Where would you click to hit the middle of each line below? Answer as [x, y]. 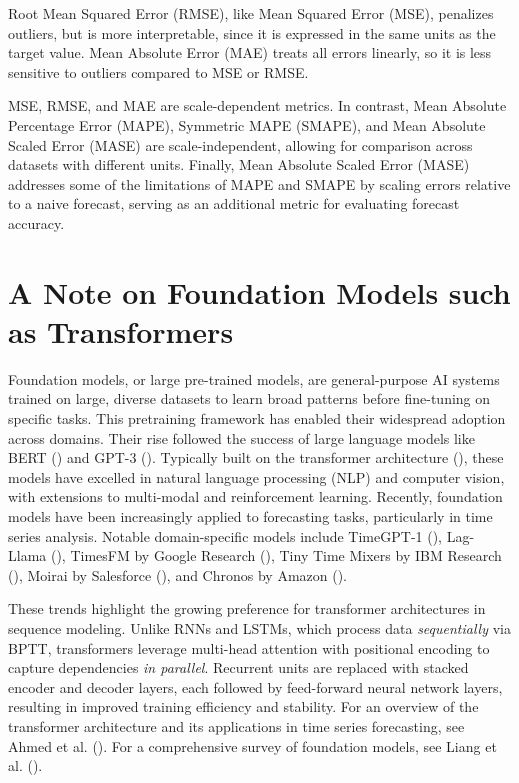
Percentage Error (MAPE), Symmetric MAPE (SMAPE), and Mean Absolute [247, 124]
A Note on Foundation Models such [259, 291]
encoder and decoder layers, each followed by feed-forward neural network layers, [255, 686]
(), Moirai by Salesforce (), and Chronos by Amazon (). [178, 574]
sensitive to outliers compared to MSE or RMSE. [158, 71]
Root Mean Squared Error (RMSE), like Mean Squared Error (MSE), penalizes [251, 13]
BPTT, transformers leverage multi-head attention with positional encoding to [249, 647]
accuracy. [36, 222]
